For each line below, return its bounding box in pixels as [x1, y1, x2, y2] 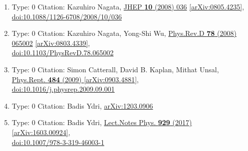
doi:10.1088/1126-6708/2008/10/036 [11, 11, 122, 21]
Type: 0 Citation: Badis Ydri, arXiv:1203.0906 [11, 100, 153, 111]
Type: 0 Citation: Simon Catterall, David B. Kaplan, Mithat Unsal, [11, 64, 219, 74]
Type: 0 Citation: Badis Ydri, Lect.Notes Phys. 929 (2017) [11, 117, 192, 128]
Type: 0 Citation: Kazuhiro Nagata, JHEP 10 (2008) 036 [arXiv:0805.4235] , [11, 1, 245, 11]
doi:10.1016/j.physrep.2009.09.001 [11, 84, 115, 94]
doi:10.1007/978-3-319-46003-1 [11, 137, 104, 147]
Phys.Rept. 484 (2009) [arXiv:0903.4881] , [11, 74, 139, 84]
